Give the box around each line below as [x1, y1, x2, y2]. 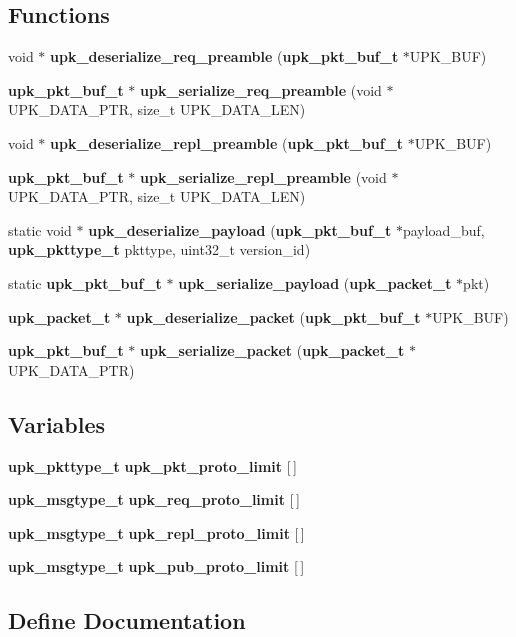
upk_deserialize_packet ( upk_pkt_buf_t [126, 306, 421, 327]
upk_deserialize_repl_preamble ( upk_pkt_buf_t [50, 132, 404, 153]
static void [8, 219, 72, 240]
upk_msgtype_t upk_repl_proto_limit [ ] [8, 522, 305, 543]
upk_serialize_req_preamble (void [140, 79, 382, 100]
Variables [8, 408, 106, 439]
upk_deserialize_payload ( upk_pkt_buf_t [88, 219, 392, 240]
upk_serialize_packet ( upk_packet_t [140, 340, 405, 361]
